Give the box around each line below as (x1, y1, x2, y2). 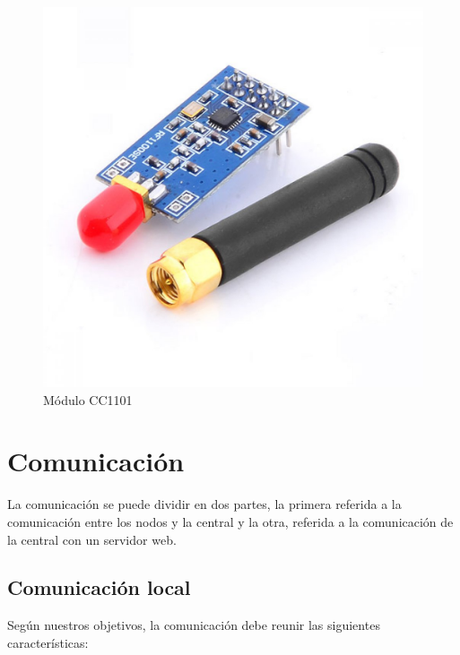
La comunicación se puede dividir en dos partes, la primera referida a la (7, 495, 402, 513)
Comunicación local (7, 573, 191, 601)
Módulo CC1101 (43, 390, 133, 409)
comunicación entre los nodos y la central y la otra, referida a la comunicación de (7, 512, 454, 530)
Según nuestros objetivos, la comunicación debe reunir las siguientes (7, 616, 380, 634)
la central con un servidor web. (7, 530, 177, 548)
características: (7, 633, 89, 651)
